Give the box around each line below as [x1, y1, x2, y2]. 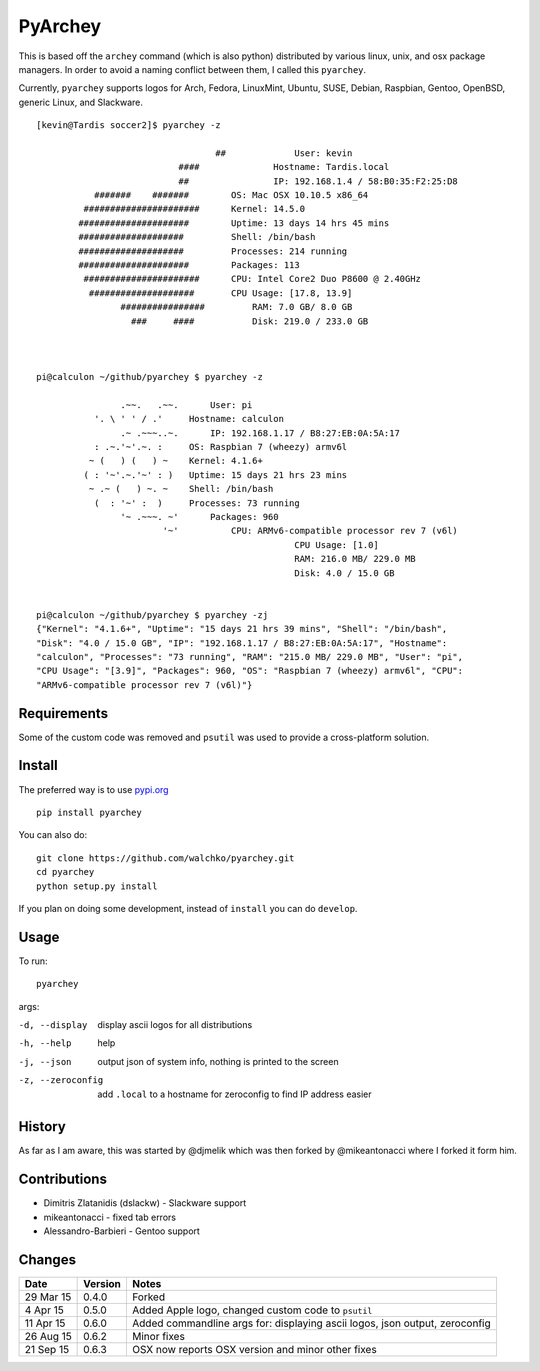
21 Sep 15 [24, 1343, 70, 1357]
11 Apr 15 [24, 1316, 66, 1330]
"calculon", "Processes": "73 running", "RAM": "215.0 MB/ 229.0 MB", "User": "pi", [36, 651, 464, 662]
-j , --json [18, 1056, 72, 1067]
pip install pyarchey [36, 806, 142, 818]
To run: [18, 955, 49, 967]
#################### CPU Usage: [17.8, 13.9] [88, 287, 353, 299]
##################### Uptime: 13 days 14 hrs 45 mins [78, 217, 390, 229]
